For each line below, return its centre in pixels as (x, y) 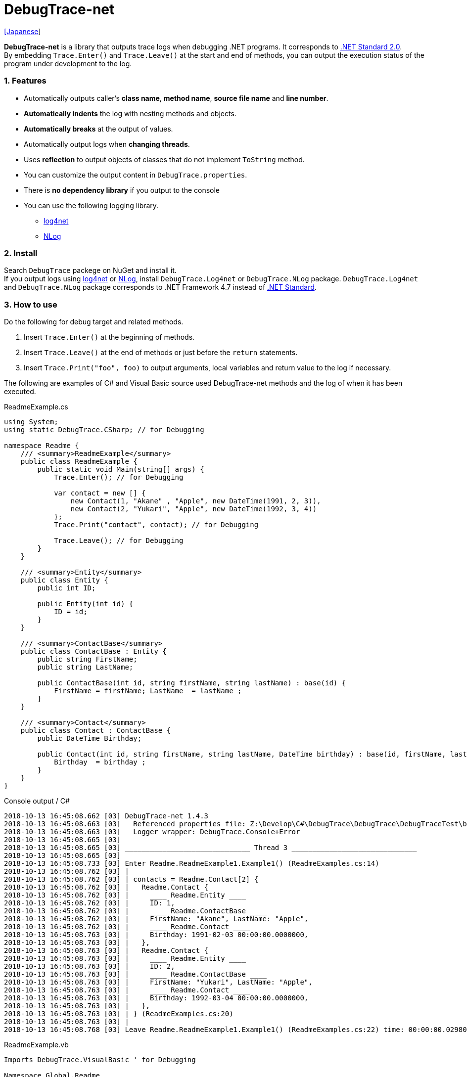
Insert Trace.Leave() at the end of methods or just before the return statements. (161, 352)
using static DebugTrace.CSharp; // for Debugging (104, 430)
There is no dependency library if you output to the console (122, 190)
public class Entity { (64, 580)
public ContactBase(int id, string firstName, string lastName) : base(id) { (192, 683)
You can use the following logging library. (91, 205)
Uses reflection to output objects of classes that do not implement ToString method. (164, 159)
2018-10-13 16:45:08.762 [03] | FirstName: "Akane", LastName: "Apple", (156, 919)
